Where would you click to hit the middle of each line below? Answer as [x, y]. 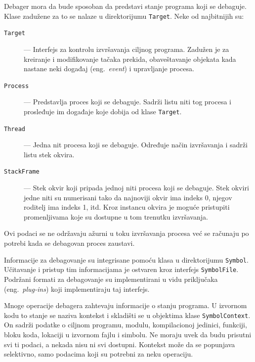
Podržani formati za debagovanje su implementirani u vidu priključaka [111, 279]
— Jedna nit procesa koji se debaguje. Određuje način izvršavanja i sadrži [136, 145]
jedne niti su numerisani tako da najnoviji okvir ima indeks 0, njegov [128, 197]
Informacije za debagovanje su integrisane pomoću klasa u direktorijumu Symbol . [126, 259]
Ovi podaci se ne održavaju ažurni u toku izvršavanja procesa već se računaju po [127, 233]
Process [17, 86]
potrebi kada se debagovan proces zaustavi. [69, 243]
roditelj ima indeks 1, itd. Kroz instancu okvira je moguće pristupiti [127, 207]
